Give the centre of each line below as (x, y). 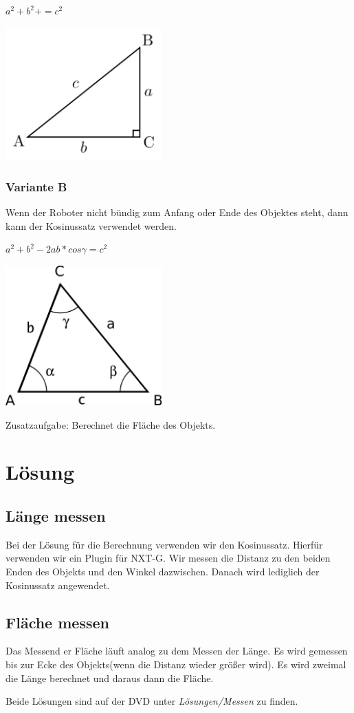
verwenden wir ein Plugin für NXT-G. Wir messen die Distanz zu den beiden (168, 558)
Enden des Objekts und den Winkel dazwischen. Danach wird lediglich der (163, 571)
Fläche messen (57, 622)
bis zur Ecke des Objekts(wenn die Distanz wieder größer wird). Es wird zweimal (176, 664)
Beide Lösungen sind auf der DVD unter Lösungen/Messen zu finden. (152, 701)
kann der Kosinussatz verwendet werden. (91, 225)
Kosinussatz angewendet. (58, 585)
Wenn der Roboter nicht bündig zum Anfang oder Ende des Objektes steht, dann (177, 212)
